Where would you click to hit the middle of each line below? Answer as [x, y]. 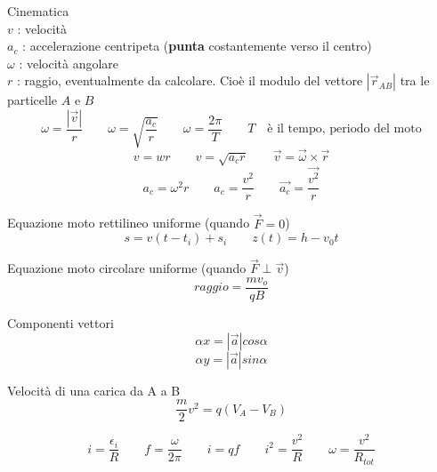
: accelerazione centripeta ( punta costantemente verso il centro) [197, 46]
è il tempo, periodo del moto [344, 129]
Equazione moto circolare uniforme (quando [127, 268]
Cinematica [38, 11]
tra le [415, 80]
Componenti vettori [61, 322]
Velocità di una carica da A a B [94, 390]
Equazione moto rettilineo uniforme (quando [129, 223]
